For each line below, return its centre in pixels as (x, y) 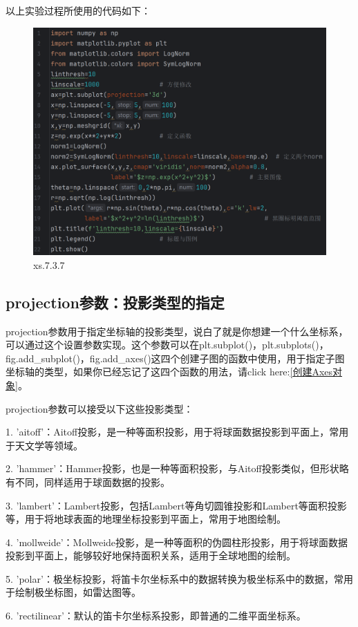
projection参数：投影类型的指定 (115, 302)
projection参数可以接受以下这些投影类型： (100, 408)
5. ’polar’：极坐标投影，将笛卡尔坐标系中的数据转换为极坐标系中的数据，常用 (179, 578)
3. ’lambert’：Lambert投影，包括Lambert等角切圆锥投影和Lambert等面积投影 (176, 505)
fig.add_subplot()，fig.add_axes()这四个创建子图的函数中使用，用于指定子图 (175, 358)
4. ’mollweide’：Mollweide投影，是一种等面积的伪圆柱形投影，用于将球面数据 (177, 542)
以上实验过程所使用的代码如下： (78, 10)
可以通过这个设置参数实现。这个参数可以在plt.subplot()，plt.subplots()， (167, 345)
